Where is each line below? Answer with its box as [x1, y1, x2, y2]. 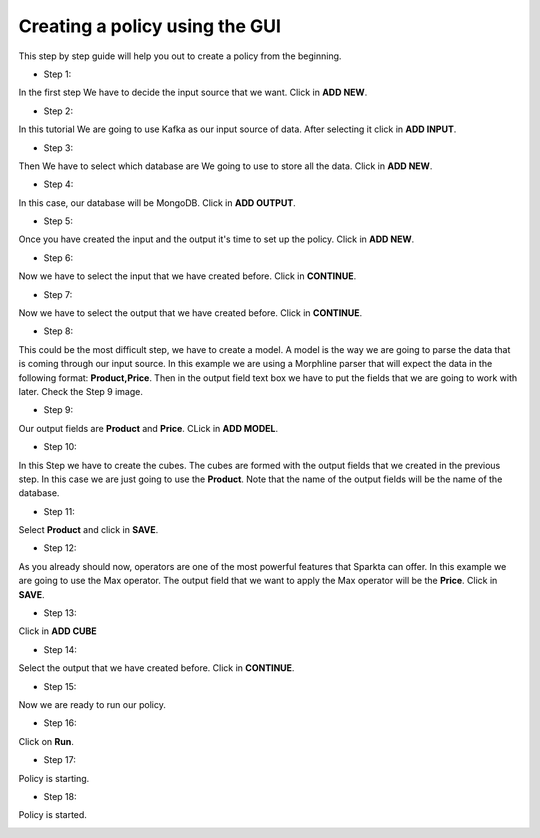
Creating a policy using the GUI [18, 15, 282, 37]
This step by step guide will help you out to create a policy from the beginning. [18, 50, 342, 62]
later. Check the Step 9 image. [18, 385, 144, 397]
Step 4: [43, 178, 74, 190]
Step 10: [43, 441, 77, 453]
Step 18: [43, 790, 77, 802]
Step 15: [43, 680, 77, 692]
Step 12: [43, 542, 77, 554]
